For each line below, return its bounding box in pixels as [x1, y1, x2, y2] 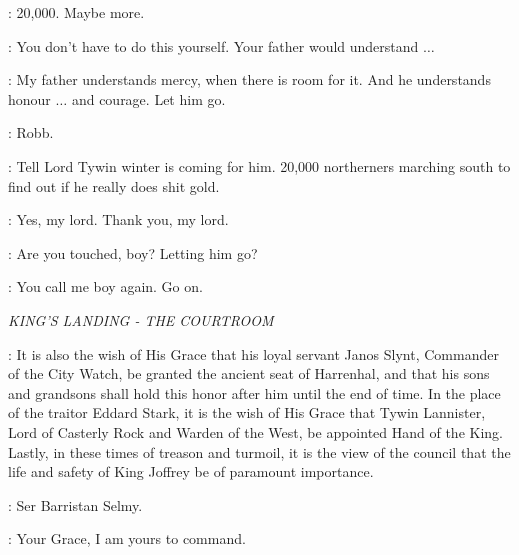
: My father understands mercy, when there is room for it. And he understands [8, 69, 491, 90]
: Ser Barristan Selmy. [8, 494, 143, 515]
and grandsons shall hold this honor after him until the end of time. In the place [8, 382, 501, 403]
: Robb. [8, 122, 54, 143]
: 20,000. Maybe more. [8, 2, 145, 22]
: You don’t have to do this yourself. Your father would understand [8, 35, 419, 56]
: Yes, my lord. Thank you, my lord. [8, 209, 229, 230]
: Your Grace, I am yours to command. [8, 528, 246, 549]
